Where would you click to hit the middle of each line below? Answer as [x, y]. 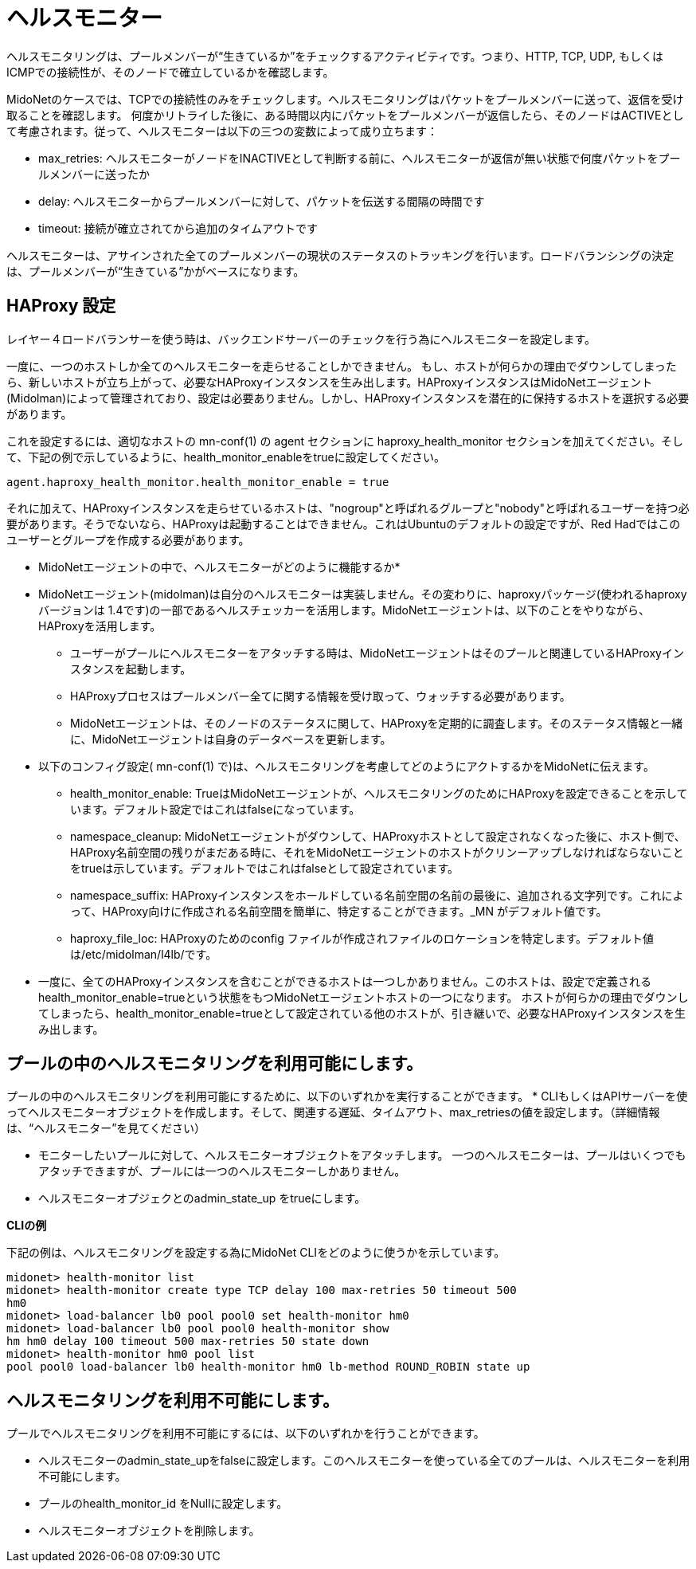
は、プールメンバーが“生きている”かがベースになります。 [156, 271]
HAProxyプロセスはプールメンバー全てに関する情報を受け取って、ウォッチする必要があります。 [321, 696]
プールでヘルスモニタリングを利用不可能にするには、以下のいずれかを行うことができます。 [246, 1434]
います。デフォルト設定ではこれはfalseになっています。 [215, 809]
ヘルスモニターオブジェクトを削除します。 [149, 1531]
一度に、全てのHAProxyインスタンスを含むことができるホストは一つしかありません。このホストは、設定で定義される [345, 981]
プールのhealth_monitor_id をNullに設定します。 [163, 1504]
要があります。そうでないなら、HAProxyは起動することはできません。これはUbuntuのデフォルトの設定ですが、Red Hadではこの [344, 524]
